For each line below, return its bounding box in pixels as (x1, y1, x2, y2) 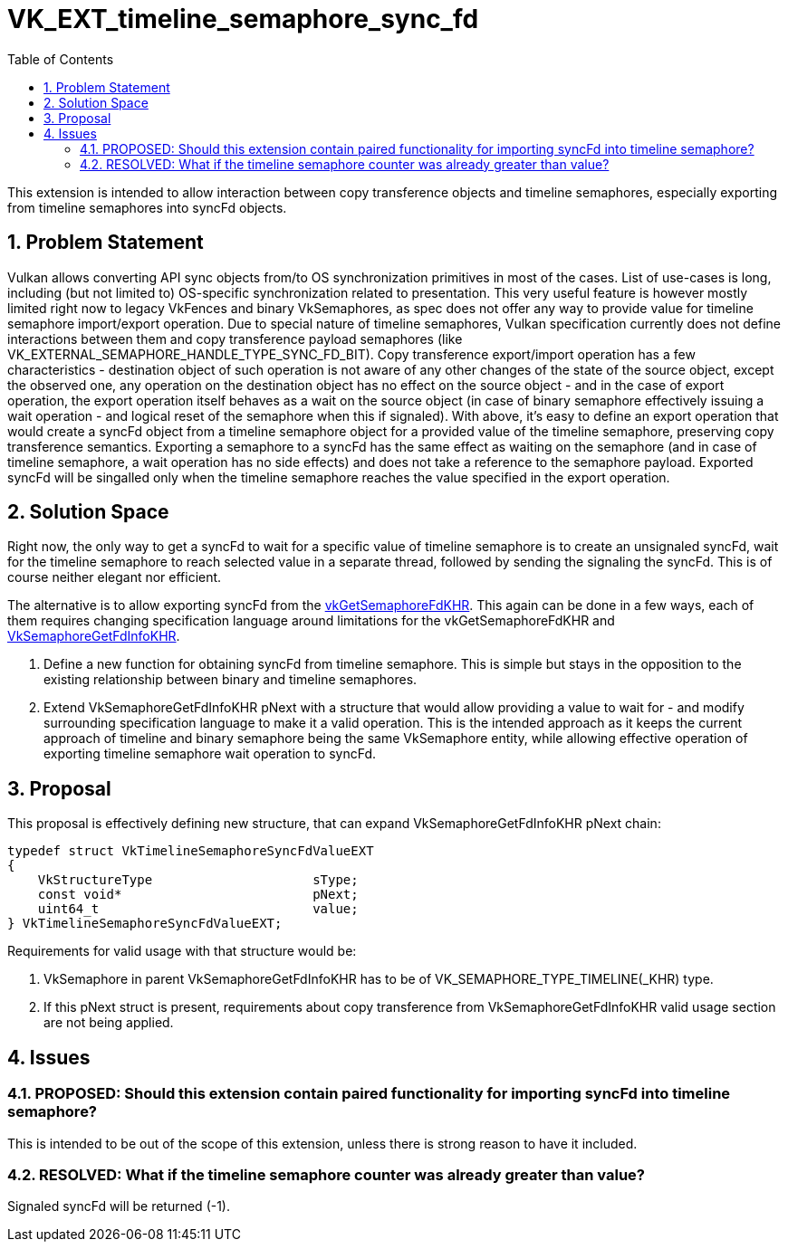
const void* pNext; (37, 887, 359, 902)
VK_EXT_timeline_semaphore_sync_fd (7, 4, 479, 34)
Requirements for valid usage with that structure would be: (7, 943, 357, 959)
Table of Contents (7, 51, 114, 67)
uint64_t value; (37, 901, 359, 917)
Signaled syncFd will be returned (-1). (7, 1198, 231, 1215)
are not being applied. (43, 1015, 174, 1031)
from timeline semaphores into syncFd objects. (7, 199, 287, 215)
